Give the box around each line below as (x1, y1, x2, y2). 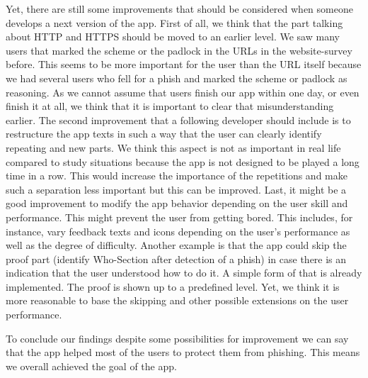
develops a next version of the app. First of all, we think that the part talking (6, 15, 343, 30)
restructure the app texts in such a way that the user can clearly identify (6, 126, 322, 141)
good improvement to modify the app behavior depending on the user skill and (6, 196, 348, 211)
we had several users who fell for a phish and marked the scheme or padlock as (6, 70, 347, 85)
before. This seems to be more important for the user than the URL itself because (6, 57, 362, 72)
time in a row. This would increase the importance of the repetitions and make (6, 168, 347, 183)
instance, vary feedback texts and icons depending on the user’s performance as (6, 223, 350, 238)
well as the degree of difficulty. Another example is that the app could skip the (6, 238, 347, 252)
